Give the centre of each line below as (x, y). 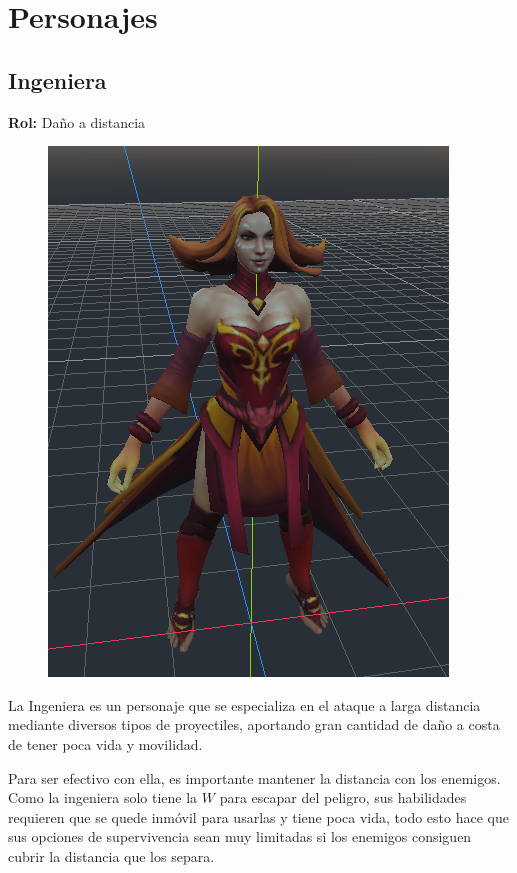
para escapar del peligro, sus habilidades (343, 797)
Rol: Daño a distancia (77, 121)
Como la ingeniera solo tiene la (103, 797)
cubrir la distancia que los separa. (111, 855)
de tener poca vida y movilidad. (105, 743)
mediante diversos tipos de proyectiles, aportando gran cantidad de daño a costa (254, 724)
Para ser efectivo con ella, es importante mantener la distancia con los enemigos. (254, 777)
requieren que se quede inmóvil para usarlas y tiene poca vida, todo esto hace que (258, 816)
